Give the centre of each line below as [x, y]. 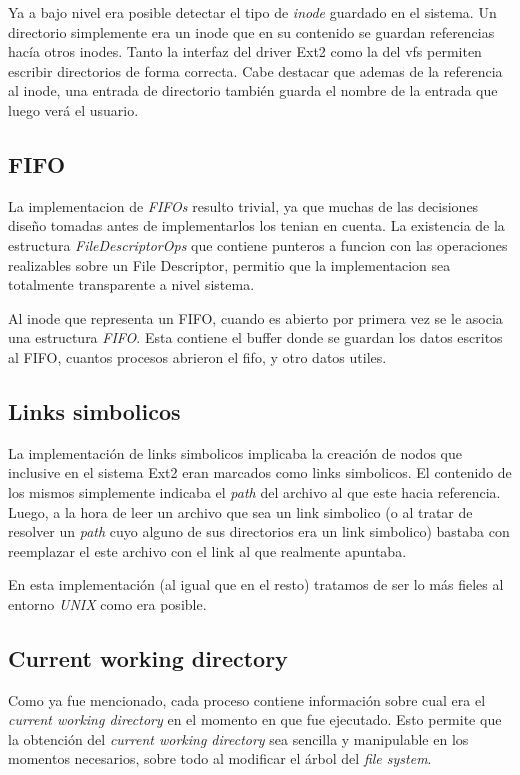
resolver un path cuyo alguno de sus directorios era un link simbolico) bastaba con [259, 531]
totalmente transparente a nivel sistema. [131, 284]
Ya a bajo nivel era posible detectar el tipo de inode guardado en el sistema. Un [252, 12]
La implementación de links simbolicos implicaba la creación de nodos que [235, 452]
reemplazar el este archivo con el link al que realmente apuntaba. [207, 550]
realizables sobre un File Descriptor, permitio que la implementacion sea [229, 264]
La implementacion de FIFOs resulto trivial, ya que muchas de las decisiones [243, 205]
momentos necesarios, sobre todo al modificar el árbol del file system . [220, 758]
